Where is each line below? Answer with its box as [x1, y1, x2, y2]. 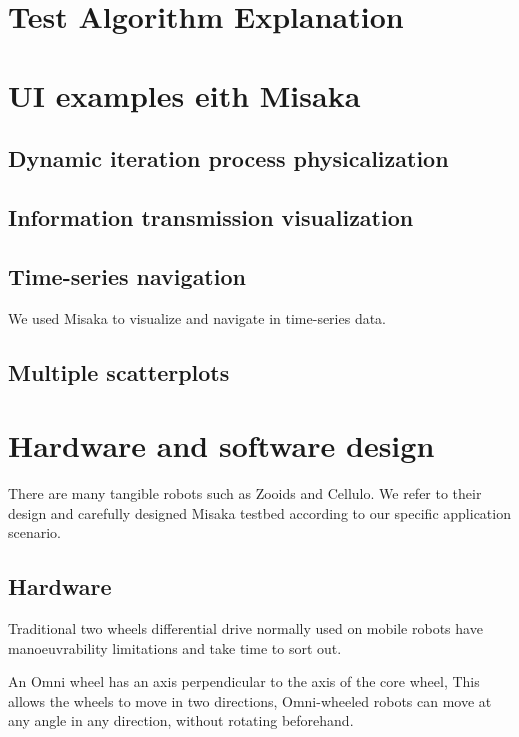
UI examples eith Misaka [8, 74, 361, 115]
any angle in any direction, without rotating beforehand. [8, 710, 354, 731]
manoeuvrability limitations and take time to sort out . [8, 637, 342, 658]
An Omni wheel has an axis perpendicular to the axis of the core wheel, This [8, 671, 480, 692]
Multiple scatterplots [8, 356, 230, 387]
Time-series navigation [8, 260, 246, 291]
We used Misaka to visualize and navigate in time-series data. [8, 307, 387, 328]
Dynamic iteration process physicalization [8, 143, 449, 174]
